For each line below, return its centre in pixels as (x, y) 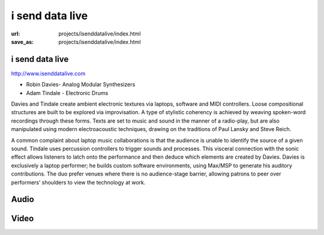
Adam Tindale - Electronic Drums (67, 93)
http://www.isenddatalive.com (48, 73)
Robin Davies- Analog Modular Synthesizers (81, 85)
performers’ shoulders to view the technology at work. (78, 182)
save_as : (22, 41)
